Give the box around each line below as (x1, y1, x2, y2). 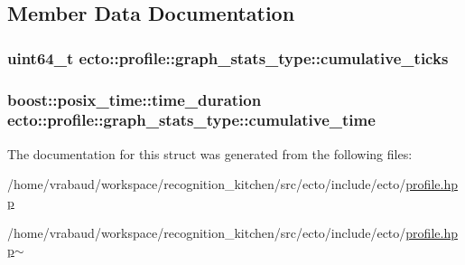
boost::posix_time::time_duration (7, 88, 262, 110)
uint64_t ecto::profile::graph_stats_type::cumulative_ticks (7, 46, 449, 69)
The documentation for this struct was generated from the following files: (7, 144, 413, 163)
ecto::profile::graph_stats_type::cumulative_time (7, 109, 376, 131)
